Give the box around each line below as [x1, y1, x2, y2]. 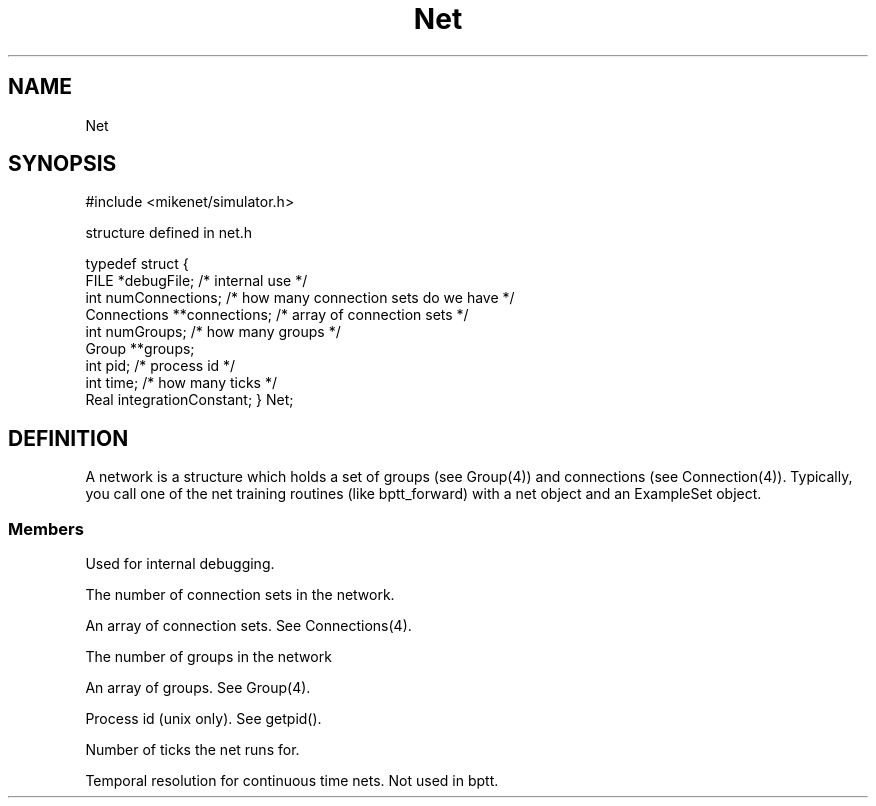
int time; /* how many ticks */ [85, 374, 277, 392]
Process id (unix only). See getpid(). [85, 710, 322, 728]
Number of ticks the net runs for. [85, 741, 300, 759]
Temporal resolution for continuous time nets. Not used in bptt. [85, 772, 499, 790]
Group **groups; [85, 340, 195, 358]
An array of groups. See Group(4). [85, 679, 311, 697]
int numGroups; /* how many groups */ [85, 323, 341, 341]
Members [8, 518, 84, 539]
